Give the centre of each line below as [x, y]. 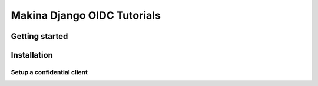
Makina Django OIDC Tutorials [86, 15]
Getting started [39, 36]
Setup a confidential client [49, 72]
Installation [32, 55]
